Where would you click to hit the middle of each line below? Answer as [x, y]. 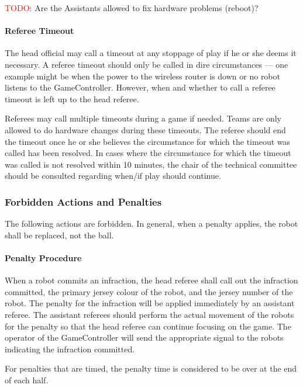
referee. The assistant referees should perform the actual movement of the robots [149, 314]
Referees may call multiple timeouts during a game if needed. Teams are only [143, 118]
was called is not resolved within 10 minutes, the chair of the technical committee [151, 164]
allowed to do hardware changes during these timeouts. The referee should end [145, 129]
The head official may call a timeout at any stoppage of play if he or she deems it [151, 53]
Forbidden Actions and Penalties [83, 201]
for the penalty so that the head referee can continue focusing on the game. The [148, 326]
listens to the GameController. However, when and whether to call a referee [140, 87]
